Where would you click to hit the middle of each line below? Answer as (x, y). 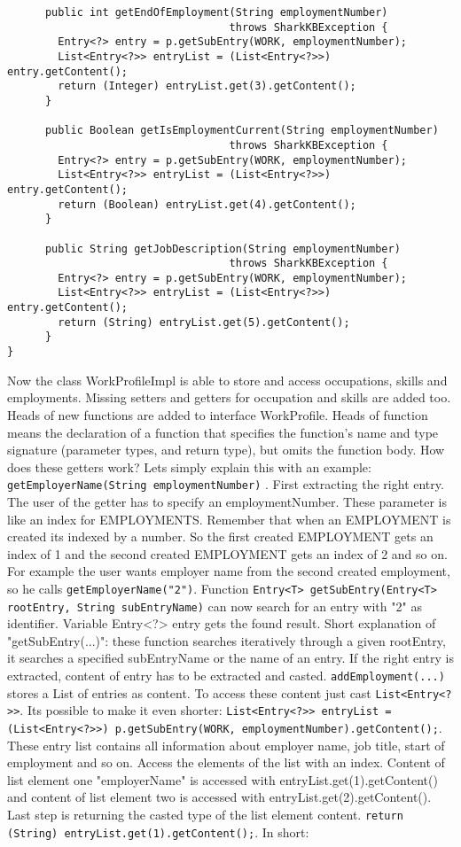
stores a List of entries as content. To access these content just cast (189, 692)
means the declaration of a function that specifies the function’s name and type (223, 432)
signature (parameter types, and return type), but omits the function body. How (226, 450)
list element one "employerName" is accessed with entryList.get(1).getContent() (223, 779)
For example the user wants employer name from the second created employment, (229, 571)
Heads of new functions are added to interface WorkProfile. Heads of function (218, 414)
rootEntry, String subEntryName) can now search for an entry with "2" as (215, 606)
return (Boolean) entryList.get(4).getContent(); (207, 204)
